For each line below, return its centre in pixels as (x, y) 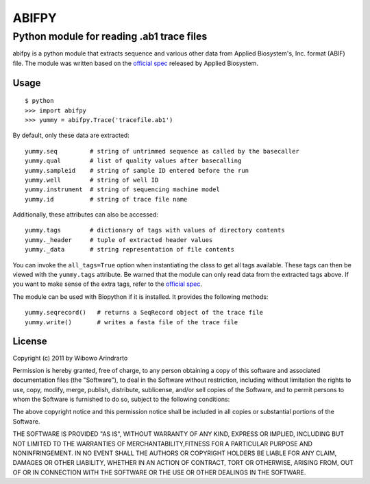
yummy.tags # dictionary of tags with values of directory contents (155, 230)
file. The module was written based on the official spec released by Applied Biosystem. (135, 63)
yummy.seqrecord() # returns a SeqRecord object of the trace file (144, 313)
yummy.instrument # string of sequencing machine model (123, 190)
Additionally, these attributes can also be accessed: (86, 215)
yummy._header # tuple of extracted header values (119, 240)
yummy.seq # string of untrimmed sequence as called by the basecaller (162, 151)
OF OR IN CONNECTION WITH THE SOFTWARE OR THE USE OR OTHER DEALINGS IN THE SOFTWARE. (159, 472)
